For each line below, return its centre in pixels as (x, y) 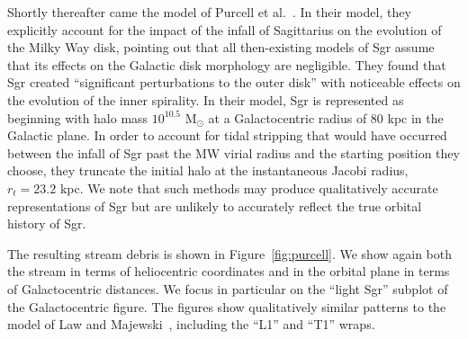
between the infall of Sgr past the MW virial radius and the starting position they (234, 152)
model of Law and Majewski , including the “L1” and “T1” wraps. (191, 324)
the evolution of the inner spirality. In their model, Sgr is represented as (206, 99)
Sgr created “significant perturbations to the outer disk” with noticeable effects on (234, 82)
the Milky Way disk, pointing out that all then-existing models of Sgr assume (221, 47)
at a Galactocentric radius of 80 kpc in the (326, 117)
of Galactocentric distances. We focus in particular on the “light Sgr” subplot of (228, 288)
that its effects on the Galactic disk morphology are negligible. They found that (227, 64)
